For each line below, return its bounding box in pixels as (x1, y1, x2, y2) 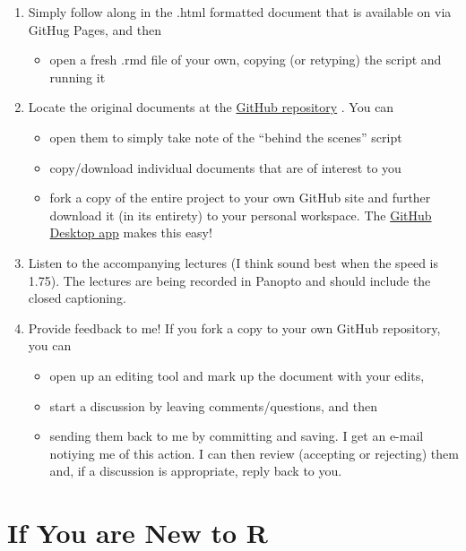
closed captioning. (28, 288, 126, 307)
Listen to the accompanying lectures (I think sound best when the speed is (28, 253, 439, 271)
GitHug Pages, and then (28, 20, 161, 39)
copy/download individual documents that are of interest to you (49, 158, 401, 176)
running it (49, 67, 106, 86)
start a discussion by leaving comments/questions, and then (49, 396, 377, 415)
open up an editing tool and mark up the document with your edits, (49, 366, 425, 384)
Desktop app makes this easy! (49, 223, 212, 242)
